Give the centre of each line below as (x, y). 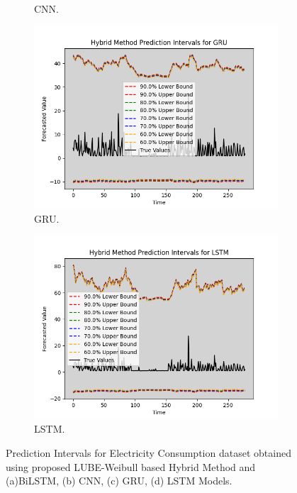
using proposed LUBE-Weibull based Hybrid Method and (131, 466)
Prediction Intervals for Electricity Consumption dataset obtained (148, 452)
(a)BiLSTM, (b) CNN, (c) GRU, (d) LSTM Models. (119, 481)
